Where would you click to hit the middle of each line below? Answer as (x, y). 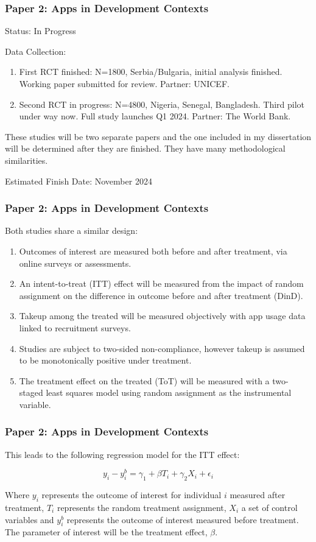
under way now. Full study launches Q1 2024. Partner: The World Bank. (155, 116)
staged (31, 392)
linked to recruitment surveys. (75, 327)
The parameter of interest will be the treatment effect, (106, 532)
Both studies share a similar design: (72, 231)
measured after (258, 495)
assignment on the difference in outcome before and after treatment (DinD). (161, 295)
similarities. (26, 160)
